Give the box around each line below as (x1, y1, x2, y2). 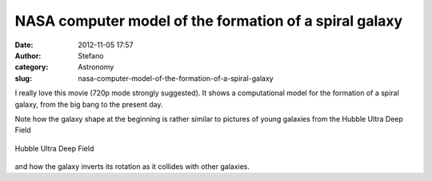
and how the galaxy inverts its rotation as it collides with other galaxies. (14, 162, 250, 171)
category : (14, 62, 49, 72)
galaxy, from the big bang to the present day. (14, 99, 163, 109)
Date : (14, 40, 34, 50)
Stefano (78, 50, 104, 60)
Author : (14, 50, 42, 60)
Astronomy (78, 62, 114, 72)
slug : (14, 73, 32, 83)
